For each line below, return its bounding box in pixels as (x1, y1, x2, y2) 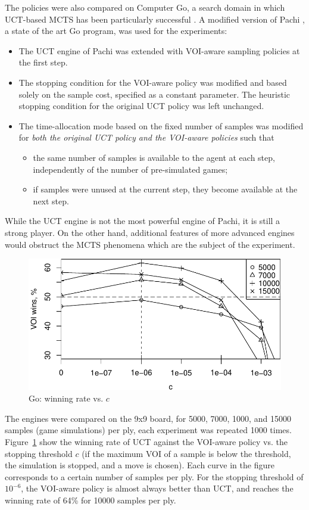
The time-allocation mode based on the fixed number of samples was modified (18, 119, 304, 132)
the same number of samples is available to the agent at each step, (33, 151, 275, 163)
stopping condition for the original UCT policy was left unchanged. (18, 99, 264, 112)
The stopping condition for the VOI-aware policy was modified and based (18, 76, 287, 88)
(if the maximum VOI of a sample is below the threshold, (82, 447, 291, 459)
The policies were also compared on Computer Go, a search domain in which (5, 1, 285, 13)
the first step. (18, 56, 68, 69)
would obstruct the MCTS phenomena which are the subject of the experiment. (5, 238, 295, 250)
